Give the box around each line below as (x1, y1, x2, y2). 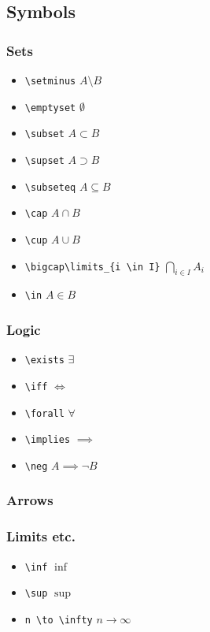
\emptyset (24, 102, 76, 113)
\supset (24, 154, 64, 166)
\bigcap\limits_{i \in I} (24, 261, 160, 273)
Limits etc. (6, 526, 76, 546)
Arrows (6, 490, 53, 510)
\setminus (24, 76, 76, 87)
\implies (24, 434, 71, 446)
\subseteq (24, 181, 76, 193)
